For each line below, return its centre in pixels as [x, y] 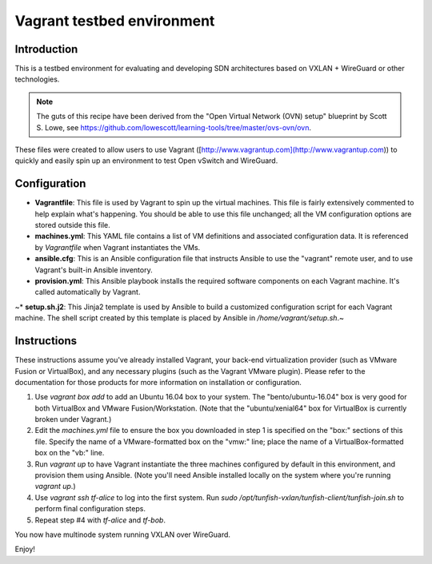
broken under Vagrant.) [73, 419]
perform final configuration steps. [90, 509]
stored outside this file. [73, 225]
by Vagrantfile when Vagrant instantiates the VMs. [118, 247]
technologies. [37, 79]
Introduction [46, 49]
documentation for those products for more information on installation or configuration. [158, 382]
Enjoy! [25, 549]
